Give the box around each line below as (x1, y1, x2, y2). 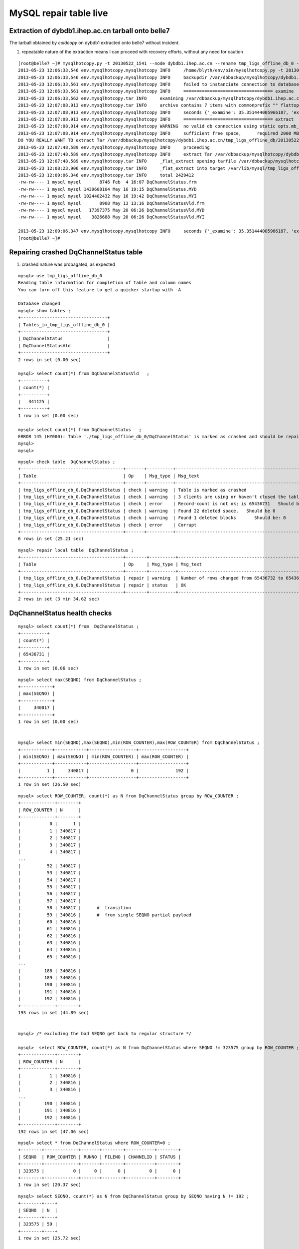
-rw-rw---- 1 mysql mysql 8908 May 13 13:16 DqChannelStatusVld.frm (18, 200, 205, 206)
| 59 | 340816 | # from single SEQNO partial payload (18, 912, 192, 918)
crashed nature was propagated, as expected (21, 261, 116, 267)
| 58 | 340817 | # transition (18, 905, 132, 911)
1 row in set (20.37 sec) (18, 1182, 82, 1188)
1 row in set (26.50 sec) (18, 782, 82, 787)
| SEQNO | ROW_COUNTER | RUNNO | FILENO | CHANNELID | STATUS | (18, 1154, 181, 1160)
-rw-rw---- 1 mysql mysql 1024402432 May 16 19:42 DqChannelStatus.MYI (18, 193, 197, 199)
